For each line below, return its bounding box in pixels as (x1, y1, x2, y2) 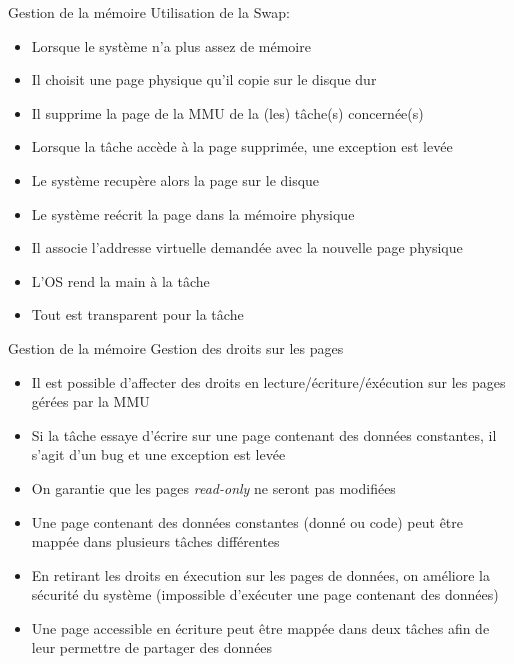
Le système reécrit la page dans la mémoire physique (31, 203, 355, 224)
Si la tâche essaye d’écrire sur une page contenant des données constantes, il (31, 424, 497, 445)
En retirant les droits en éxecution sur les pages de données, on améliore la (31, 564, 490, 585)
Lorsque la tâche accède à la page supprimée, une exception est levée (31, 136, 453, 157)
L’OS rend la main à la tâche (31, 270, 210, 291)
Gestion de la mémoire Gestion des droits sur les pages (8, 337, 344, 358)
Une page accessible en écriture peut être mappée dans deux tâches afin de (31, 617, 490, 638)
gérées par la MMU (31, 391, 150, 412)
